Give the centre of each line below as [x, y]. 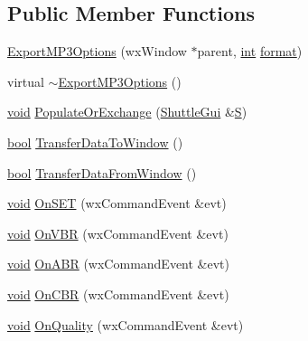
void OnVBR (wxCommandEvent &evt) [118, 233]
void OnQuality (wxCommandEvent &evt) [126, 324]
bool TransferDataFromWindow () [102, 172]
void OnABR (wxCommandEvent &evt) [119, 264]
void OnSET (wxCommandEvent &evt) [117, 203]
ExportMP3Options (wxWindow [97, 51]
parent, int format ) [250, 51]
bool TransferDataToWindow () [95, 142]
